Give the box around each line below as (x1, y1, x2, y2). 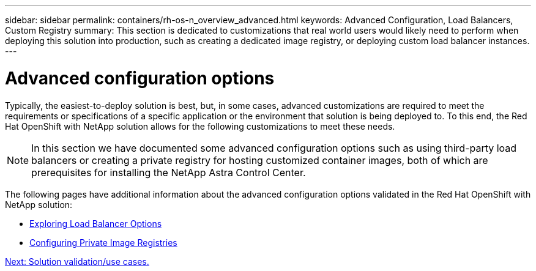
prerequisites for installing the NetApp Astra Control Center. (31, 166, 306, 179)
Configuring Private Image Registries (29, 237, 177, 248)
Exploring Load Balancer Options (29, 218, 162, 229)
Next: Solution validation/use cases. (5, 256, 149, 267)
